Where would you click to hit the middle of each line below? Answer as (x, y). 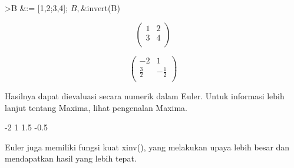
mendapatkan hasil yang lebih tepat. (71, 158)
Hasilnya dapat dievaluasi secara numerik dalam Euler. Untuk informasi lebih (145, 96)
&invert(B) (100, 8)
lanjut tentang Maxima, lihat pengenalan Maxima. (96, 107)
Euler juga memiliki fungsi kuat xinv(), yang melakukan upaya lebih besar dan (147, 147)
